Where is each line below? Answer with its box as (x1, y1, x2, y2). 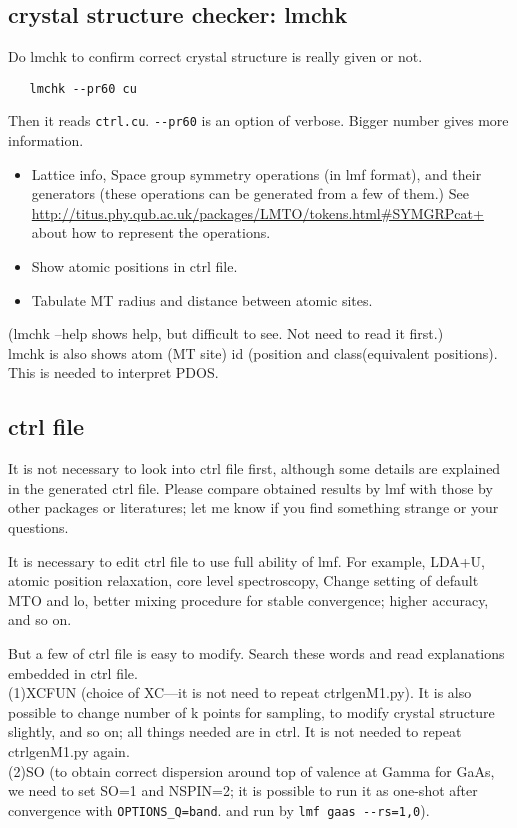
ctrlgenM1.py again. (8, 740, 130, 761)
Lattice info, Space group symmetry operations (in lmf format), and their (31, 163, 482, 184)
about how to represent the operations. (31, 222, 271, 243)
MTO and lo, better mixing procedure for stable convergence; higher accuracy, (8, 589, 489, 610)
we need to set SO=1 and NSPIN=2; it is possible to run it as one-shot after (8, 780, 478, 801)
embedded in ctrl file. (8, 662, 138, 683)
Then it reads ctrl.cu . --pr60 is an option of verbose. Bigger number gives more (8, 110, 509, 131)
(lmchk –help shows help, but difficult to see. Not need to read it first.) (8, 323, 444, 344)
